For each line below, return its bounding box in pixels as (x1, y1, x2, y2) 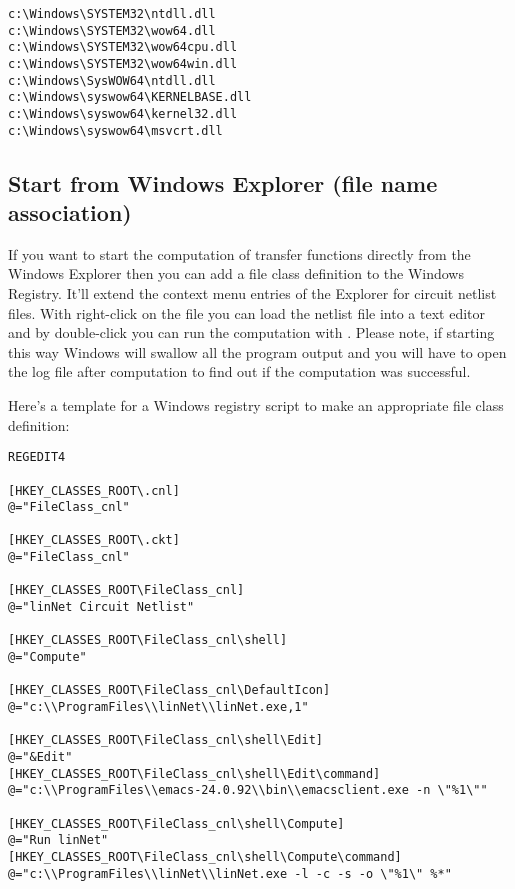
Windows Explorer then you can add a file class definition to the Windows (8, 263, 464, 284)
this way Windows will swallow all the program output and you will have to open (8, 341, 507, 362)
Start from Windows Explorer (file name (8, 167, 438, 198)
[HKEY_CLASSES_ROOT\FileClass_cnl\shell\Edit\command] (8, 766, 381, 781)
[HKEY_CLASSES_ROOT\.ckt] (8, 533, 180, 548)
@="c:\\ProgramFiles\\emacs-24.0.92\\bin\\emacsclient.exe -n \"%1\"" (8, 783, 488, 798)
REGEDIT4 (8, 450, 66, 465)
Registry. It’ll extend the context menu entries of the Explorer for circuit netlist (8, 283, 497, 304)
